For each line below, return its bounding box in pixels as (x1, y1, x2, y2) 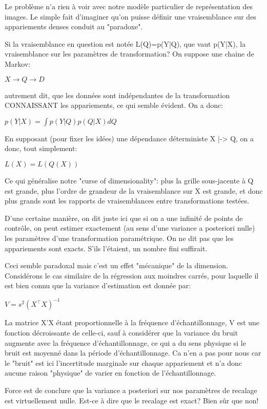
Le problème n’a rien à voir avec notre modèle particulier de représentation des (5, 1, 253, 11)
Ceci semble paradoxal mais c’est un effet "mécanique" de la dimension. (5, 260, 228, 271)
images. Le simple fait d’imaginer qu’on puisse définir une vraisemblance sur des (5, 11, 256, 22)
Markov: (5, 58, 31, 69)
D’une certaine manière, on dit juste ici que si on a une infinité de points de (5, 212, 243, 223)
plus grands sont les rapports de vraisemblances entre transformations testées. (5, 195, 250, 206)
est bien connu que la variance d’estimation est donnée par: (5, 280, 191, 291)
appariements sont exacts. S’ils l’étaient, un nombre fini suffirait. (5, 243, 208, 253)
